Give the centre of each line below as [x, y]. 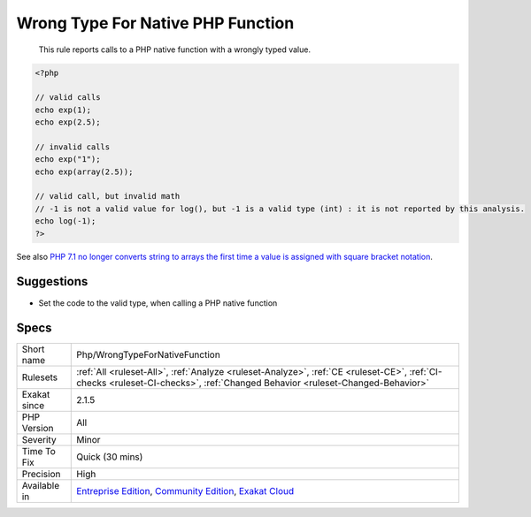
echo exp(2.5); [68, 122]
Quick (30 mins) [110, 457]
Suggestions [52, 281]
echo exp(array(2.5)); [84, 171]
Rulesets [39, 377]
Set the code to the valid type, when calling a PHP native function [158, 303]
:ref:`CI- [426, 372]
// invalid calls [73, 147]
